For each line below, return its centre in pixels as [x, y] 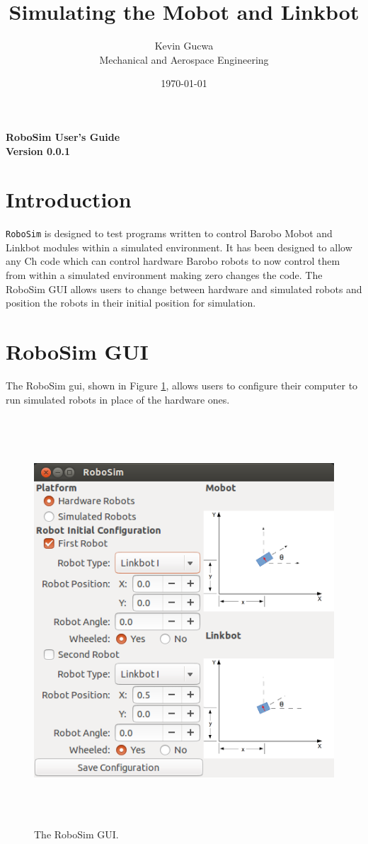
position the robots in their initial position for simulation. [131, 303]
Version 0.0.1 [38, 150]
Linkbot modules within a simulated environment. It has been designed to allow [179, 247]
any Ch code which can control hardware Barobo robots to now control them [173, 261]
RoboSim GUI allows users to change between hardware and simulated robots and [184, 289]
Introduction [69, 199]
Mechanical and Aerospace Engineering [184, 59]
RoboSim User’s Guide [63, 136]
